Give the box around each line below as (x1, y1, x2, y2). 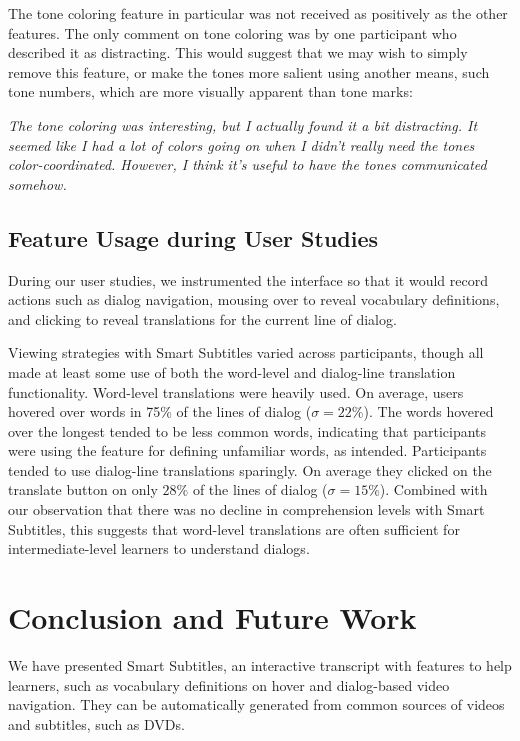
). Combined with (379, 479, 488, 500)
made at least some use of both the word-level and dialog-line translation (8, 361, 456, 382)
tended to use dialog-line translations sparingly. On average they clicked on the (8, 459, 492, 480)
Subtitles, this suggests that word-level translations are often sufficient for (8, 518, 460, 539)
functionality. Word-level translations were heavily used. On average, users (8, 381, 464, 402)
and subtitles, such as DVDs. (8, 713, 185, 734)
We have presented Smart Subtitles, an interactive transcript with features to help (8, 654, 512, 675)
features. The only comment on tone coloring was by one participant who (8, 22, 457, 43)
